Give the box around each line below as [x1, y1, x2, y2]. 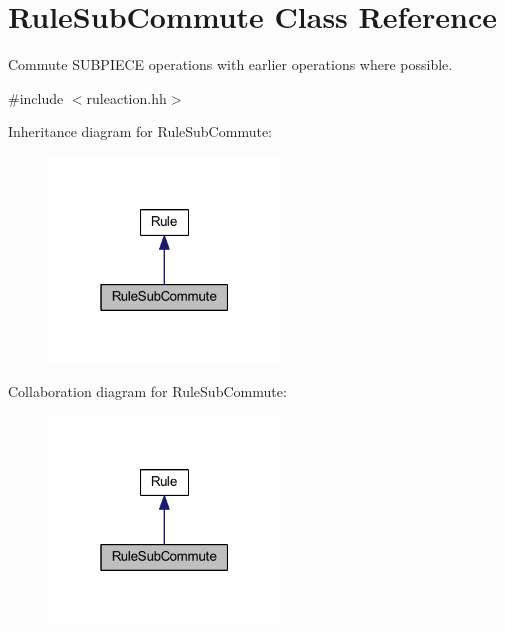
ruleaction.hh [86, 87, 167, 108]
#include [8, 87, 64, 108]
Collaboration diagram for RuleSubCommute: [8, 381, 287, 402]
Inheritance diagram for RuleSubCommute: [8, 121, 272, 142]
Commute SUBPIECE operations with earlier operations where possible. [8, 54, 453, 75]
